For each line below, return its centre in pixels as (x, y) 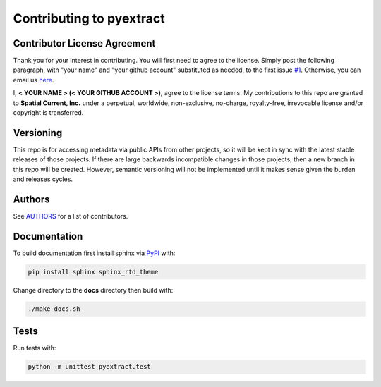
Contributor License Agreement (84, 43)
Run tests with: (35, 348)
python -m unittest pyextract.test (89, 367)
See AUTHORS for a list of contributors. (71, 216)
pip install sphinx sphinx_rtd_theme (93, 272)
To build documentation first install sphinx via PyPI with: (94, 253)
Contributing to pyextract (89, 18)
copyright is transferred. (48, 113)
